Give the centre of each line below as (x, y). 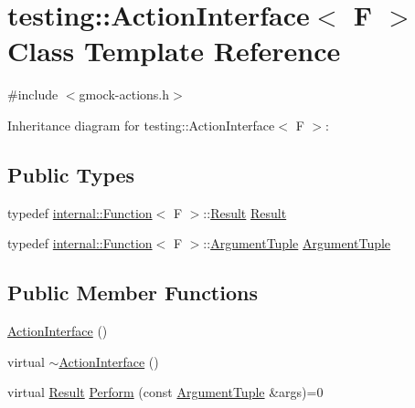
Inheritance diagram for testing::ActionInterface (141, 125)
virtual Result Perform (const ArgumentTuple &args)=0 (165, 392)
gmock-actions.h (124, 94)
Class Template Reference (174, 51)
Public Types (71, 174)
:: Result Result (245, 212)
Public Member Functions (133, 293)
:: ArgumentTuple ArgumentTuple (297, 243)
